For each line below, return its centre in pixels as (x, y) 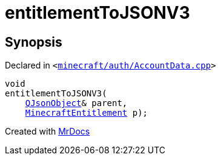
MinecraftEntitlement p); (87, 113)
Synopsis (34, 42)
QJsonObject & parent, (76, 103)
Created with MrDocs (48, 132)
